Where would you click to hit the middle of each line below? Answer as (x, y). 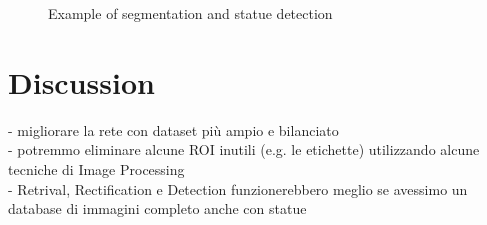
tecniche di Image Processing (96, 168)
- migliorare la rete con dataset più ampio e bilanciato (173, 129)
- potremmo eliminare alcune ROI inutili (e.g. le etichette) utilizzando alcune (244, 149)
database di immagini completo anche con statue (157, 208)
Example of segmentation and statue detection (190, 13)
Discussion (81, 81)
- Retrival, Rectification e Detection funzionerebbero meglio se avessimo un (238, 188)
